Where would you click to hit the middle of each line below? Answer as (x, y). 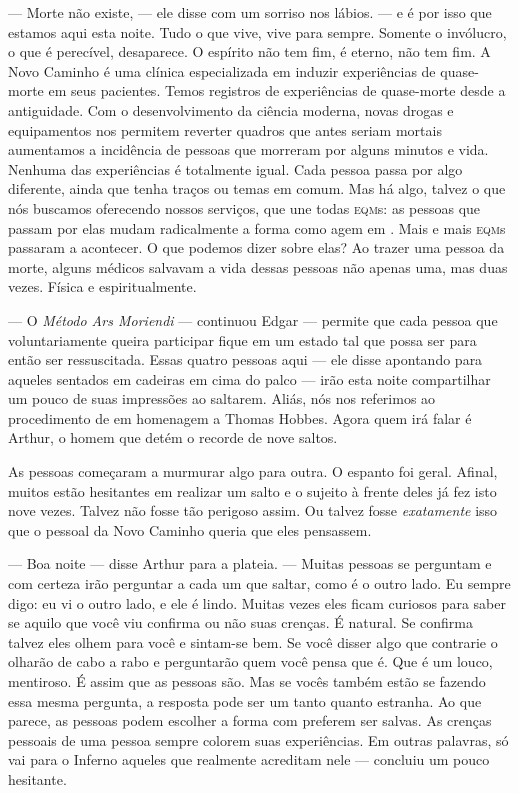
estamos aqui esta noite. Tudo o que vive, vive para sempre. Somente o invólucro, (257, 31)
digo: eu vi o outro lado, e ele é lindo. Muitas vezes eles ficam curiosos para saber (257, 602)
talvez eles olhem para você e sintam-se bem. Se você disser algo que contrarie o (253, 641)
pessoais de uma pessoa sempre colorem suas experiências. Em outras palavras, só (258, 739)
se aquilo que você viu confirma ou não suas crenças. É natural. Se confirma (240, 622)
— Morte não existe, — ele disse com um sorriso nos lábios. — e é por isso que (250, 12)
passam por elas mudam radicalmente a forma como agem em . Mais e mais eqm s (257, 227)
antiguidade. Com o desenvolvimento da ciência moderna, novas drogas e (231, 109)
